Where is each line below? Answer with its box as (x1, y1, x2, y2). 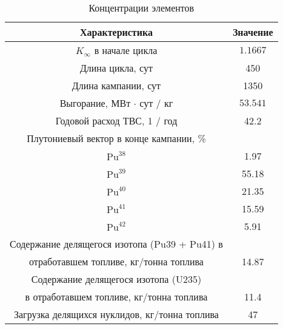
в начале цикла (94, 43, 158, 57)
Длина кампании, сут (72, 78, 161, 92)
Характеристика (80, 25, 153, 39)
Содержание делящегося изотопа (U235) (31, 272, 202, 286)
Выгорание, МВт (59, 96, 131, 110)
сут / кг (139, 96, 173, 110)
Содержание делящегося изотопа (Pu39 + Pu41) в (10, 237, 223, 251)
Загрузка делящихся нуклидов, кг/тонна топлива (13, 307, 219, 321)
